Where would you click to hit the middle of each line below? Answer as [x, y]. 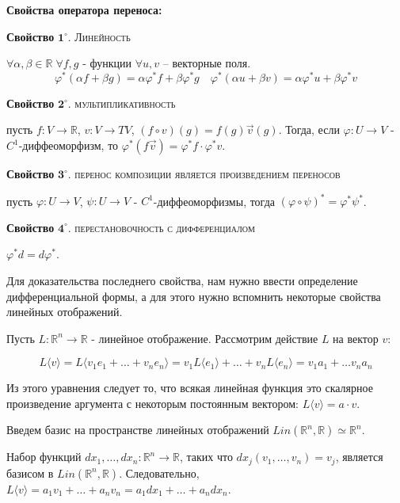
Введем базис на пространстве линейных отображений [138, 430]
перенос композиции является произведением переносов [208, 174]
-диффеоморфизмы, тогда [214, 201]
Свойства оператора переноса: [84, 10]
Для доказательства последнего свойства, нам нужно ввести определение [182, 280]
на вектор [356, 338]
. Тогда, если [309, 130]
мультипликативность [125, 103]
